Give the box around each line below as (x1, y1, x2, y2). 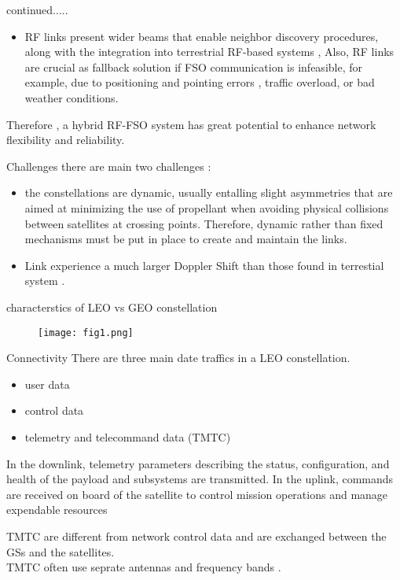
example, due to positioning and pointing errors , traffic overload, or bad (24, 74, 375, 91)
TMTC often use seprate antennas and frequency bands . (6, 559, 281, 575)
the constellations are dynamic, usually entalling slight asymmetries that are (24, 184, 393, 201)
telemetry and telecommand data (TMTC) (24, 428, 231, 445)
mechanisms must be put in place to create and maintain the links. (24, 231, 347, 247)
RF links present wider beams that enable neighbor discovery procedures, (24, 28, 379, 44)
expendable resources (6, 501, 108, 518)
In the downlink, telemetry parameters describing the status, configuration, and (6, 455, 390, 471)
